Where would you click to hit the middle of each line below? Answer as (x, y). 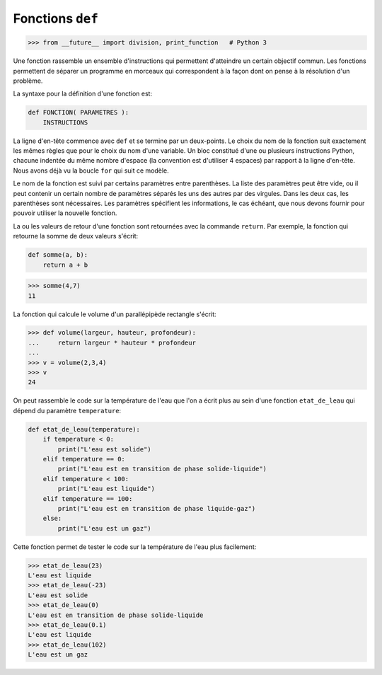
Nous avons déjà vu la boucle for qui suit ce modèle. (91, 171)
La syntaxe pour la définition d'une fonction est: (82, 94)
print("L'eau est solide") (104, 449)
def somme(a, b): (58, 255)
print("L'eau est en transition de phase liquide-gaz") (157, 508)
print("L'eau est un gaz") (104, 528)
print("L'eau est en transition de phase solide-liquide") (162, 469)
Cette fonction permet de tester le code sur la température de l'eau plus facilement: (135, 547)
